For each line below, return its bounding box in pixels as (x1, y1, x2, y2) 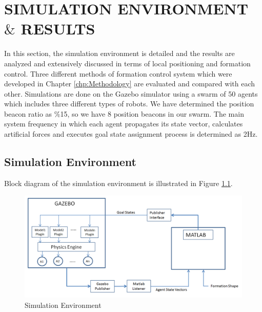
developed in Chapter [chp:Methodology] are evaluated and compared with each (4, 78, 255, 89)
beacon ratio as (4, 108, 52, 119)
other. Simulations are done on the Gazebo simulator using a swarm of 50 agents (4, 88, 258, 99)
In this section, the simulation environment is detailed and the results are (4, 48, 235, 59)
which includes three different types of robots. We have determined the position (4, 98, 254, 109)
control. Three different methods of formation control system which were (4, 68, 232, 79)
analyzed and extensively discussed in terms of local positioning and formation (4, 58, 251, 68)
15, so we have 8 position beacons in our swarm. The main (60, 108, 244, 119)
